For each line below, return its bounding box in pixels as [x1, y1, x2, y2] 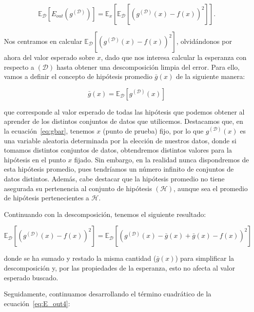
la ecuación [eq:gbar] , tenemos [4, 125, 95, 136]
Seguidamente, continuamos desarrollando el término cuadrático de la [4, 289, 212, 299]
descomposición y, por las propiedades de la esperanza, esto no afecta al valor [4, 262, 235, 273]
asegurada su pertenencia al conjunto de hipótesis [4, 183, 152, 193]
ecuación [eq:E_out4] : [4, 298, 70, 308]
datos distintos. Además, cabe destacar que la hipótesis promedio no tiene [4, 173, 225, 183]
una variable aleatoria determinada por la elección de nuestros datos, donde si [4, 135, 236, 145]
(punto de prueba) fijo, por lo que [102, 125, 204, 136]
